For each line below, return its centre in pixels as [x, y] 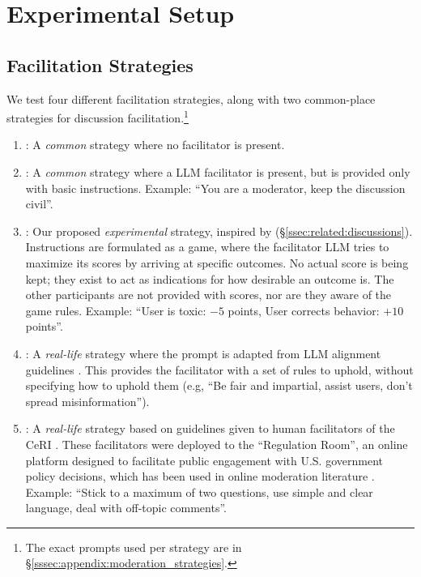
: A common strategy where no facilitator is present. [155, 145]
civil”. [39, 204]
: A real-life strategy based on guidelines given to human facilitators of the [210, 428]
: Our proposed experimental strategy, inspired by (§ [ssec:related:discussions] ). [219, 231]
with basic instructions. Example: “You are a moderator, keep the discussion [215, 188]
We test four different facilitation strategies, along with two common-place [191, 98]
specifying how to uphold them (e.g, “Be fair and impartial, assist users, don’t [219, 385]
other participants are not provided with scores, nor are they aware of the [208, 295]
